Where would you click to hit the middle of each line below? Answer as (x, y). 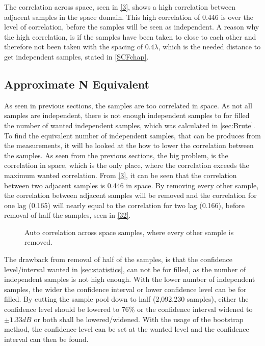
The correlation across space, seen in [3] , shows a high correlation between (120, 7)
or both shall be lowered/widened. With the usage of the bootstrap (139, 319)
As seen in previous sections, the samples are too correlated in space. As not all (128, 105)
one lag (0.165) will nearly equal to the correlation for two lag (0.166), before (124, 205)
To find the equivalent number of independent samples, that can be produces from (132, 135)
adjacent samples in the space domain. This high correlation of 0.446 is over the (129, 17)
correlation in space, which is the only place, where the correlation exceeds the (127, 165)
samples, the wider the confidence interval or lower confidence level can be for (125, 289)
